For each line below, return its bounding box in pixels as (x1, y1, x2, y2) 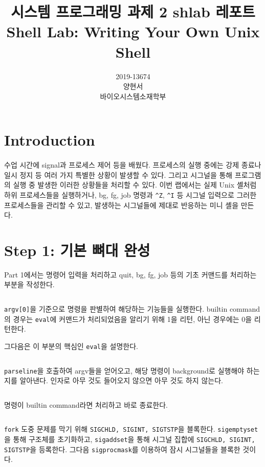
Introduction (4, 129, 95, 150)
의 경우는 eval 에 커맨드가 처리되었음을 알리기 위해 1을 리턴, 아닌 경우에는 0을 (4, 313, 252, 324)
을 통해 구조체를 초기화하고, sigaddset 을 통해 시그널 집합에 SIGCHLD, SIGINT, (4, 434, 255, 445)
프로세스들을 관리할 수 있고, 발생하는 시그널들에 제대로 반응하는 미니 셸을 (4, 199, 239, 210)
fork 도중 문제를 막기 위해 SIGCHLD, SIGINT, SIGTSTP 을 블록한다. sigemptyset (4, 424, 258, 434)
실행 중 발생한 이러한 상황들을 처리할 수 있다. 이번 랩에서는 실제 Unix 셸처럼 (13, 179, 257, 190)
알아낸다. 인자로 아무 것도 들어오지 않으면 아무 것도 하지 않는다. (19, 375, 223, 386)
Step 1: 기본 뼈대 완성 (4, 239, 150, 260)
